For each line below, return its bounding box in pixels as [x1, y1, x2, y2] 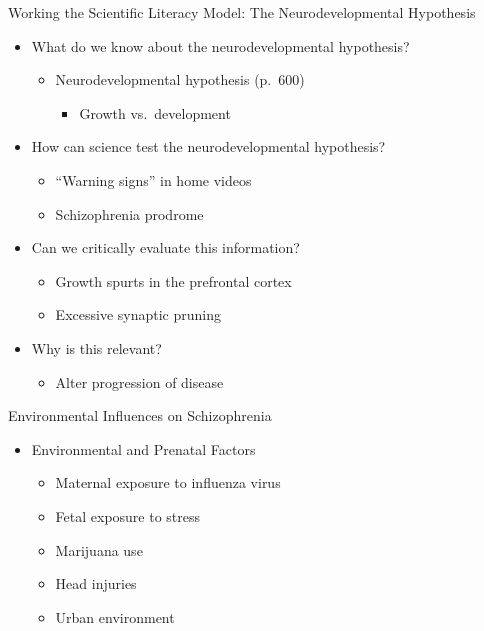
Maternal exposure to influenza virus [55, 472, 281, 493]
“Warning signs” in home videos [55, 169, 252, 190]
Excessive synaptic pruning [55, 304, 221, 325]
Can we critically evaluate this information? [31, 237, 300, 258]
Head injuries [55, 573, 137, 594]
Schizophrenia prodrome [55, 203, 204, 224]
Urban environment [55, 606, 175, 627]
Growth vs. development [79, 102, 231, 123]
